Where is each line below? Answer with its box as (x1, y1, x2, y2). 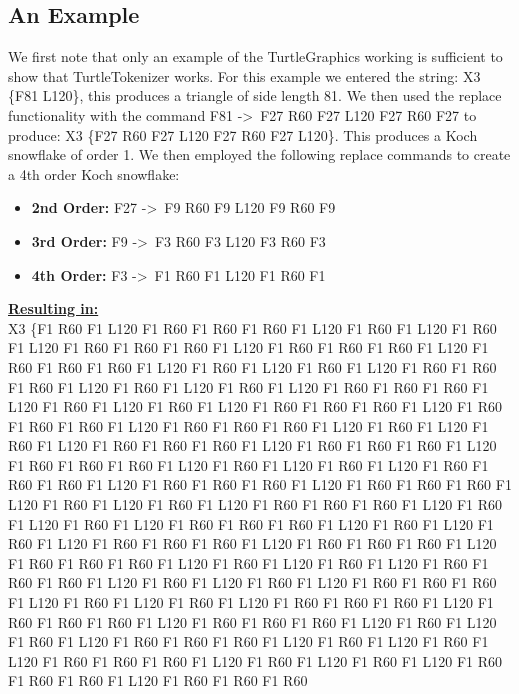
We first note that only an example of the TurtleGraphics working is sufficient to (8, 46, 503, 67)
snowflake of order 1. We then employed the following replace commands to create (8, 144, 511, 165)
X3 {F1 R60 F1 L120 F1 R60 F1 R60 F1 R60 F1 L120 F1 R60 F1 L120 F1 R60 (8, 317, 497, 338)
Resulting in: (8, 298, 99, 319)
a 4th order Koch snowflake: (8, 163, 180, 184)
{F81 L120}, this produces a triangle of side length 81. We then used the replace (8, 85, 502, 106)
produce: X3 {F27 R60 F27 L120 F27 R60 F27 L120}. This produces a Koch (8, 124, 478, 145)
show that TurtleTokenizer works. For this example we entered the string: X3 (8, 65, 481, 86)
